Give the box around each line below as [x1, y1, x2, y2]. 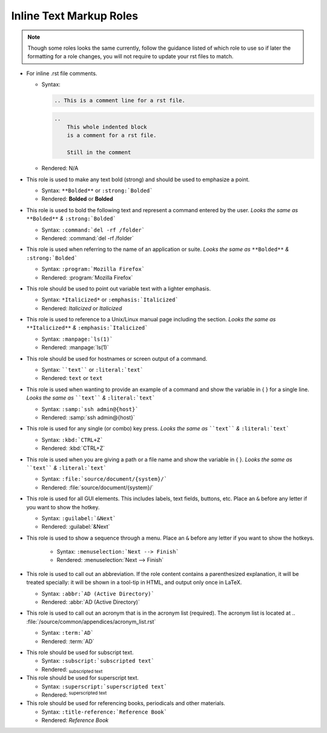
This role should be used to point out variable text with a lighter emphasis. [26, 285, 211, 292]
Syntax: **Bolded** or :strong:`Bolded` [41, 187, 153, 194]
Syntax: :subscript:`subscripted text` [41, 657, 154, 664]
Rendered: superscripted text [41, 690, 107, 698]
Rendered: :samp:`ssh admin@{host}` [41, 413, 136, 421]
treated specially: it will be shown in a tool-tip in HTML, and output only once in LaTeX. [26, 579, 242, 586]
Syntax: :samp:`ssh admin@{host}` [41, 405, 139, 412]
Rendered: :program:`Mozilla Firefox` [41, 273, 133, 281]
